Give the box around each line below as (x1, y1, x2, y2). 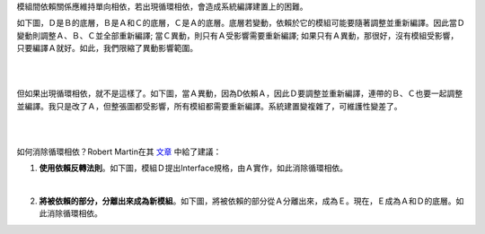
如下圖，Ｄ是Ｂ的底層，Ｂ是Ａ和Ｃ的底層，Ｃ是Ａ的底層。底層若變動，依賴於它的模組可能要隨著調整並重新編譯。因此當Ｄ (16, 18, 465, 29)
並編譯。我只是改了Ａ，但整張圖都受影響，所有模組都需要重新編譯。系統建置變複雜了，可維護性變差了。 (16, 100, 402, 111)
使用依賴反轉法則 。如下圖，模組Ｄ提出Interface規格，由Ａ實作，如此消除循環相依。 (39, 162, 348, 174)
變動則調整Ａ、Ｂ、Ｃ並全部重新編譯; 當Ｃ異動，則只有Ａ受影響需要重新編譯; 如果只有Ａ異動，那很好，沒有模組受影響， (16, 30, 459, 40)
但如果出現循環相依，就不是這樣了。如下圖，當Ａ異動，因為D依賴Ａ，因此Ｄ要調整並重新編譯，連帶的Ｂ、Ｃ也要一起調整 (16, 88, 463, 99)
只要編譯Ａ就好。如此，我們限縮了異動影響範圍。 (16, 43, 198, 54)
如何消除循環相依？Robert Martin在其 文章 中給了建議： (16, 146, 222, 157)
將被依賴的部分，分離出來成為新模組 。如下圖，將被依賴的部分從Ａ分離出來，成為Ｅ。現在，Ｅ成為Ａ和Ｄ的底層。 (39, 195, 456, 206)
